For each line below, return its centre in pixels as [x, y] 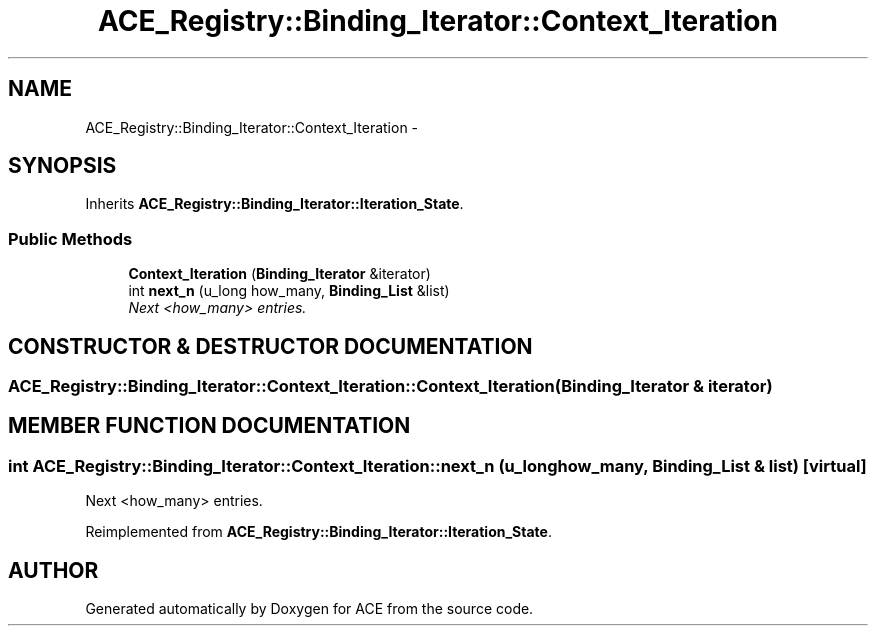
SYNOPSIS [62, 166]
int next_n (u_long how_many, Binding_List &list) [289, 291]
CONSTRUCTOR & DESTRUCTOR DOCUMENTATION [270, 346]
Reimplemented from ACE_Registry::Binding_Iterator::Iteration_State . [318, 532]
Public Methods [70, 238]
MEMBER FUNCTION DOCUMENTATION [209, 426]
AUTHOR [53, 570]
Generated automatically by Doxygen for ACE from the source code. [309, 609]
